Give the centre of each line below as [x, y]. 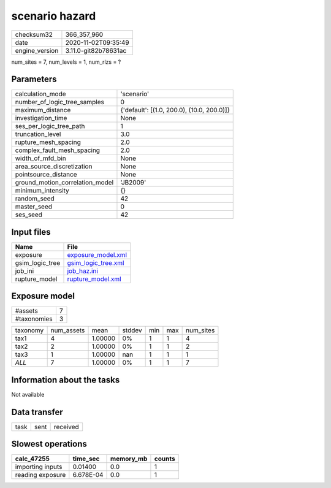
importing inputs [39, 467]
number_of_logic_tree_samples [59, 102]
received [66, 427]
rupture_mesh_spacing [48, 142]
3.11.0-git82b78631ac [96, 50]
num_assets [68, 330]
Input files [31, 232]
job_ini [25, 271]
